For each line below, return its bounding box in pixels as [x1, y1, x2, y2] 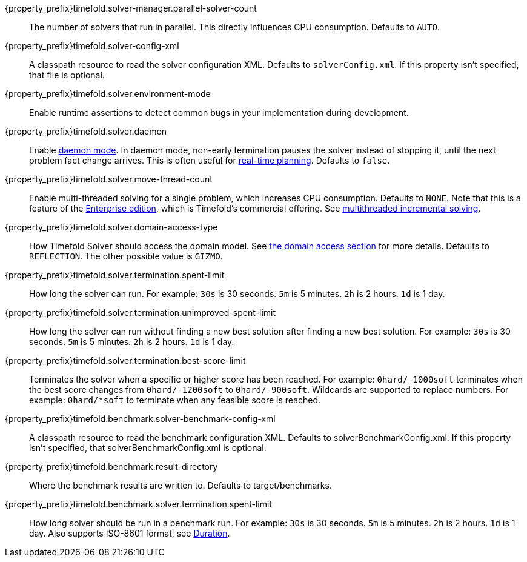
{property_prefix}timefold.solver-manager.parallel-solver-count [5, 3, 257, 13]
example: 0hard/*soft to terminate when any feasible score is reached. [29, 395, 321, 405]
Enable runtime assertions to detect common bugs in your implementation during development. [29, 107, 409, 118]
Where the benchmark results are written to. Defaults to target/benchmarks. [29, 480, 332, 490]
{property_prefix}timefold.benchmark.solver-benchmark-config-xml [5, 413, 276, 424]
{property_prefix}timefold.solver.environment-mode [5, 89, 211, 99]
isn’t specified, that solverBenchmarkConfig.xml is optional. [29, 443, 267, 453]
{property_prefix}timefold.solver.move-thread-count [5, 174, 213, 184]
